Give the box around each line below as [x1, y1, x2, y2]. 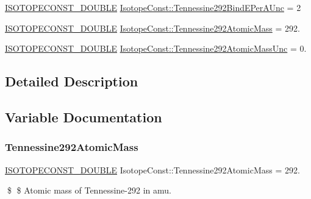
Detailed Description [5, 72, 138, 91]
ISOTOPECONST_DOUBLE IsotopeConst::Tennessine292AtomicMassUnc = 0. [5, 42, 307, 55]
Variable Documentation [5, 107, 162, 126]
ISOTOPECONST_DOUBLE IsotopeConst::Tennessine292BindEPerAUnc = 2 [5, 1, 301, 13]
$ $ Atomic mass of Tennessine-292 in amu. [7, 184, 171, 197]
